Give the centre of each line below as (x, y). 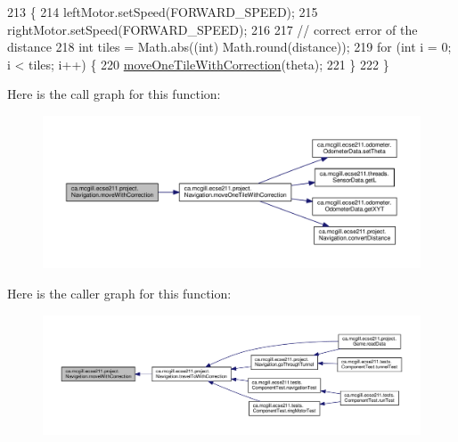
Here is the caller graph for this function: (119, 293)
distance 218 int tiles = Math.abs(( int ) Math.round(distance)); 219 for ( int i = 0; (229, 47)
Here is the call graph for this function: (114, 94)
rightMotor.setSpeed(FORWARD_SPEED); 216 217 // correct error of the (213, 29)
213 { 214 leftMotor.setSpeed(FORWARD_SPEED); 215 (163, 12)
